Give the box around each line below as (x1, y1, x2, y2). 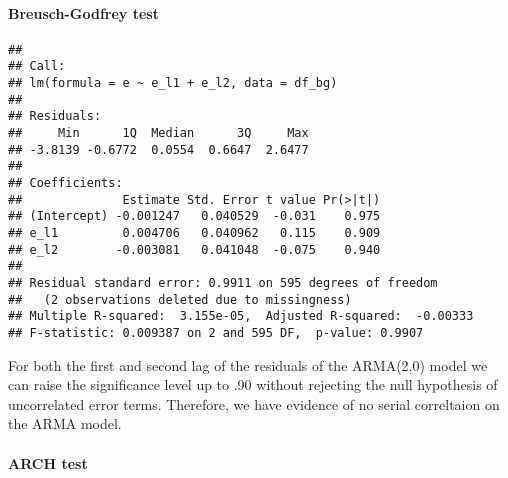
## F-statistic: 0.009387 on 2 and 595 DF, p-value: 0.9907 (8, 325, 424, 340)
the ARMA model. (8, 413, 122, 434)
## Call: (8, 59, 66, 74)
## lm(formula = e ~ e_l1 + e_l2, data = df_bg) (8, 76, 338, 91)
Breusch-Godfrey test (8, 2, 159, 23)
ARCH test (8, 452, 88, 473)
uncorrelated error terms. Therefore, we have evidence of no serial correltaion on (8, 393, 500, 414)
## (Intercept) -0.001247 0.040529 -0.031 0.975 (8, 209, 381, 224)
